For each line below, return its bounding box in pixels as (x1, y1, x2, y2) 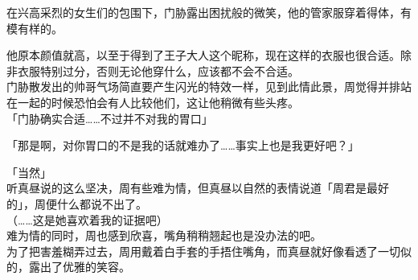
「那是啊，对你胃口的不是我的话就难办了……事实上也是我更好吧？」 (6, 137, 359, 154)
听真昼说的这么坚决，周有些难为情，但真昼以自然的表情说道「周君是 (6, 179, 367, 196)
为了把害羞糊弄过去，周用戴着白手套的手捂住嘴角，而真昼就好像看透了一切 (6, 242, 400, 259)
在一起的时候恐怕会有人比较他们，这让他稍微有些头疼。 (6, 93, 299, 110)
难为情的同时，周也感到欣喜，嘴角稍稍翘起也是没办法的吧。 (6, 227, 322, 244)
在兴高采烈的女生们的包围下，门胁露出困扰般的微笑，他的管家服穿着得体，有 (6, 4, 412, 20)
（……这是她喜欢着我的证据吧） (6, 211, 168, 228)
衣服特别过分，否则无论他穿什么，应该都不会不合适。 (17, 62, 299, 79)
